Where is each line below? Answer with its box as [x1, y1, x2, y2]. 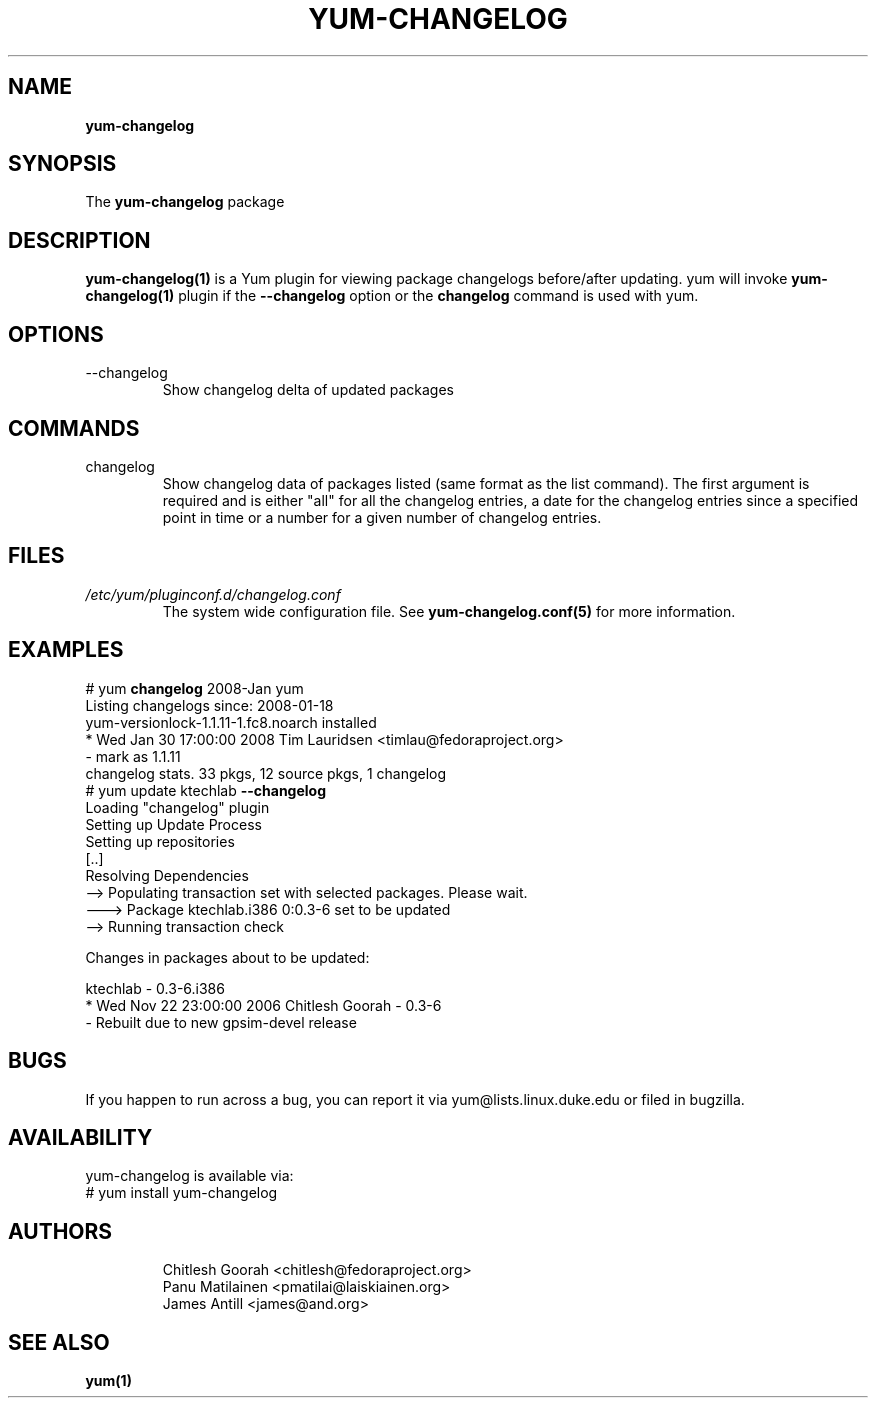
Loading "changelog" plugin [85, 798, 270, 816]
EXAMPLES [8, 637, 124, 663]
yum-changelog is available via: [85, 1167, 294, 1185]
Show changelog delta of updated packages [162, 381, 455, 399]
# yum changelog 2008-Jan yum [85, 679, 304, 697]
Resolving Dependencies [85, 866, 249, 884]
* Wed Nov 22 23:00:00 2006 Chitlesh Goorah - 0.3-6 [85, 996, 442, 1014]
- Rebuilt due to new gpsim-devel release [85, 1013, 357, 1031]
